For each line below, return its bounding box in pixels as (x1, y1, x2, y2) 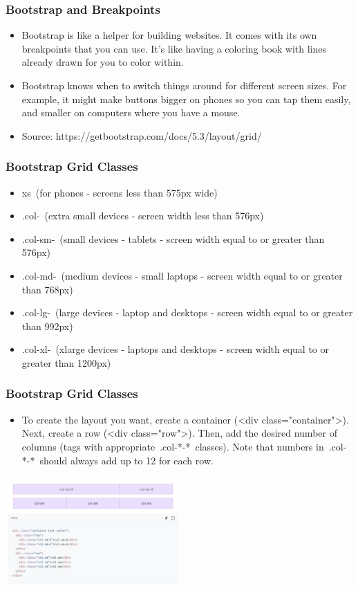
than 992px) (21, 318, 73, 333)
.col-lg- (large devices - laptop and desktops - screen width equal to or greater (21, 305, 353, 320)
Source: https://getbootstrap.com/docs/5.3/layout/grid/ (21, 128, 262, 143)
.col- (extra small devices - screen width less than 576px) (21, 208, 264, 223)
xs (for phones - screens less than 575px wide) (21, 185, 218, 199)
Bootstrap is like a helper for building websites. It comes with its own (21, 28, 317, 42)
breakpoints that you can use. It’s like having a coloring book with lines (21, 41, 327, 55)
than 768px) (21, 282, 73, 296)
